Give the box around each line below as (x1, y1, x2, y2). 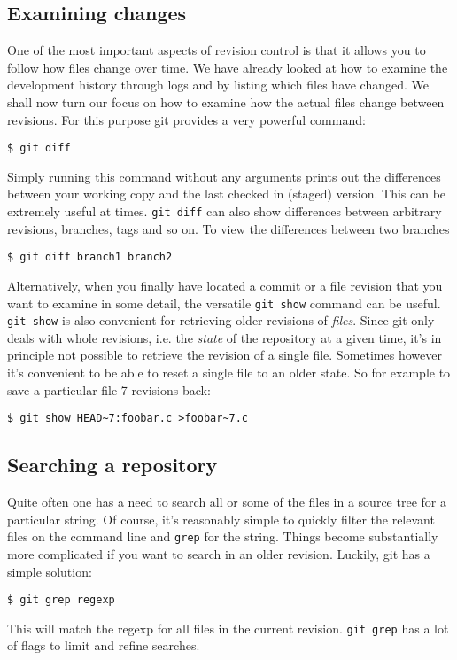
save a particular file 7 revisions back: (7, 380, 211, 399)
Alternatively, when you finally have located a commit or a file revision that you (7, 276, 443, 294)
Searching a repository (7, 451, 218, 478)
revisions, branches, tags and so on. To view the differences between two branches (7, 219, 450, 237)
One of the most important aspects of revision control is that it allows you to (7, 41, 426, 59)
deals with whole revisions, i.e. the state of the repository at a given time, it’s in (7, 328, 442, 346)
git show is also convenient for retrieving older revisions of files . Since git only (7, 311, 435, 330)
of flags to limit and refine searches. (7, 636, 200, 655)
